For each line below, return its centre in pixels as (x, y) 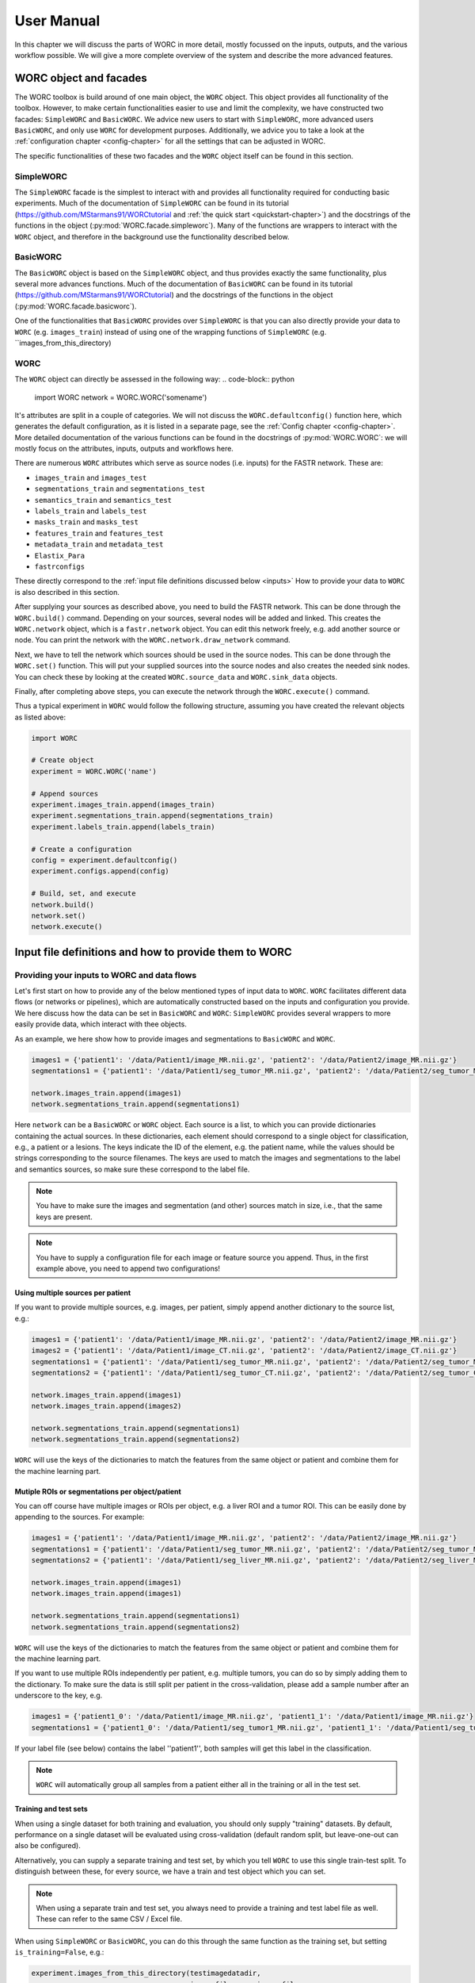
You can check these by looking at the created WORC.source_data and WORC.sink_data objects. (176, 677)
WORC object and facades (81, 78)
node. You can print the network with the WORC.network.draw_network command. (152, 640)
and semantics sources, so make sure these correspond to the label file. (132, 1169)
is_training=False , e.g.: (59, 1952)
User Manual (57, 21)
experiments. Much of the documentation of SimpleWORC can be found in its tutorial (152, 203)
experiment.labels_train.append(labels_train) (123, 827)
